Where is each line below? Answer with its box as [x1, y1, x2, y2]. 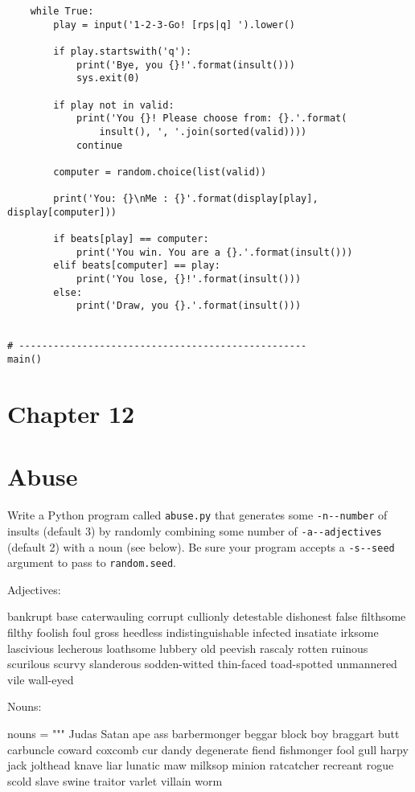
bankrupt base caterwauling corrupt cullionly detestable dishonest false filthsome [7, 608, 406, 625]
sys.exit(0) [76, 72, 140, 84]
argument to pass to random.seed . [7, 554, 176, 571]
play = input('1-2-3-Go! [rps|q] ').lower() [53, 18, 295, 31]
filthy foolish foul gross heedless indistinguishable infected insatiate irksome [7, 624, 379, 641]
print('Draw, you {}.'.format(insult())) [76, 300, 302, 312]
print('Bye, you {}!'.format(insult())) [76, 59, 295, 71]
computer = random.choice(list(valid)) [53, 166, 267, 178]
